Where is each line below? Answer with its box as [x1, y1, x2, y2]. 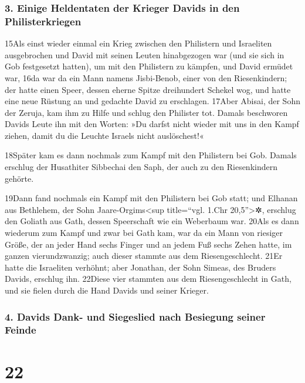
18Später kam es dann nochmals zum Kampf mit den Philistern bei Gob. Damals [5, 149, 297, 161]
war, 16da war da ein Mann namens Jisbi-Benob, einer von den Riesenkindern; [5, 71, 287, 84]
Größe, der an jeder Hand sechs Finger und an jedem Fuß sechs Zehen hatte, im [5, 238, 292, 250]
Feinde [5, 322, 36, 337]
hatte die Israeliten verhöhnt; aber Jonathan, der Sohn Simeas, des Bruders [5, 261, 276, 273]
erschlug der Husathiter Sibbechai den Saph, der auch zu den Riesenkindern [5, 161, 277, 173]
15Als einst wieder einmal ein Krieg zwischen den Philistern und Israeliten [5, 37, 272, 49]
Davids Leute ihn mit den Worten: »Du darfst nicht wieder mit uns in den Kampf [5, 118, 299, 130]
